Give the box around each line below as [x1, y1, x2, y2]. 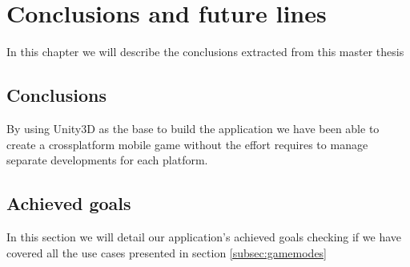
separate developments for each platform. [6, 152, 208, 168]
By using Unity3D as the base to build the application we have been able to [6, 119, 380, 136]
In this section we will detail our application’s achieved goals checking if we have [6, 228, 402, 245]
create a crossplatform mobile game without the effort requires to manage [6, 136, 368, 152]
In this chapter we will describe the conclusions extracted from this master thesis [6, 43, 404, 60]
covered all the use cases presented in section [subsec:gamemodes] [6, 244, 327, 261]
